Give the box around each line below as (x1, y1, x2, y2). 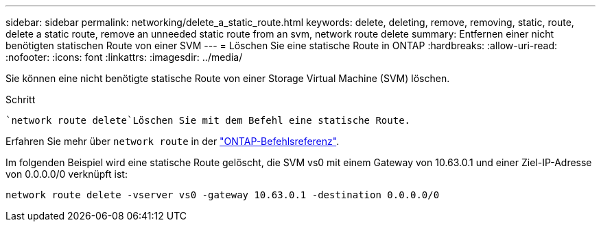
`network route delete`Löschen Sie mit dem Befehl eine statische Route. (5, 115, 411, 126)
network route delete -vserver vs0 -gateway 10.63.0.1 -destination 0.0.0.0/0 (5, 189, 440, 200)
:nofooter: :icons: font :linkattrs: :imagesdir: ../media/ (5, 51, 243, 63)
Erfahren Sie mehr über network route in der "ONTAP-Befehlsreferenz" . (5, 135, 340, 147)
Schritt (5, 94, 36, 105)
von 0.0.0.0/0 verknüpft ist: (5, 168, 128, 180)
